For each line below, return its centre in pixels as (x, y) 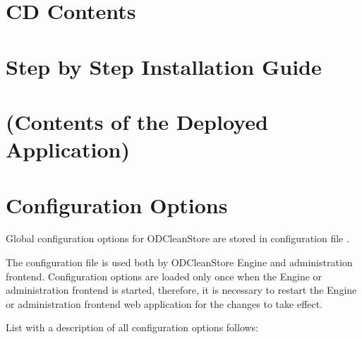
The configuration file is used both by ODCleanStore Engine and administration (179, 262)
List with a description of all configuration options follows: (132, 327)
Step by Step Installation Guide (164, 66)
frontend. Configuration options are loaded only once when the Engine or (164, 276)
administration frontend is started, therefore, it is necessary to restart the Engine (181, 290)
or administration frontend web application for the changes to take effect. (164, 303)
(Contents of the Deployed (137, 121)
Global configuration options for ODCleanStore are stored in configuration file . (177, 238)
